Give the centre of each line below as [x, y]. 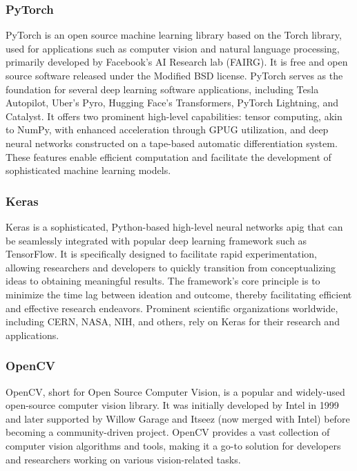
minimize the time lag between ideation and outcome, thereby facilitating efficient [179, 294]
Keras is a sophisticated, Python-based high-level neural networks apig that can [174, 226]
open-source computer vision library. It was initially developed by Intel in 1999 [172, 405]
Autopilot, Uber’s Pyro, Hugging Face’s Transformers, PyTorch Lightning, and [172, 103]
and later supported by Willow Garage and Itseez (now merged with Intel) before [178, 418]
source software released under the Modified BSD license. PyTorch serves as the [174, 75]
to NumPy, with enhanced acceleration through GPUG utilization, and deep [167, 129]
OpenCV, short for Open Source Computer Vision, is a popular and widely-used [175, 391]
